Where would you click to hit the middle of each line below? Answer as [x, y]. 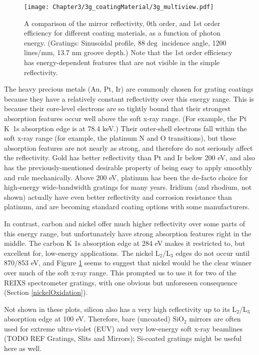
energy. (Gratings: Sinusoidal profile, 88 [84, 42]
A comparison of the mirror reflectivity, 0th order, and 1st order [122, 23]
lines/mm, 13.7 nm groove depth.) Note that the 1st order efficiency [128, 52]
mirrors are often [215, 319]
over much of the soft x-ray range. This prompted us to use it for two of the [120, 272]
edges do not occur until [213, 253]
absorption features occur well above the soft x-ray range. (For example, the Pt [125, 118]
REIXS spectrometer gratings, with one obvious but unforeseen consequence [121, 282]
